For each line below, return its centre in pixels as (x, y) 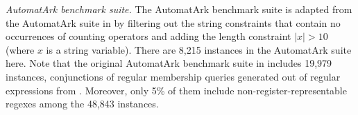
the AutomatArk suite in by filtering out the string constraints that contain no (173, 22)
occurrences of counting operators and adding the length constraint (148, 36)
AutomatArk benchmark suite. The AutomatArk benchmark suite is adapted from (179, 9)
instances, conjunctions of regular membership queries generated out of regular (173, 76)
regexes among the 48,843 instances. (82, 104)
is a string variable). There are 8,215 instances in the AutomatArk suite (199, 49)
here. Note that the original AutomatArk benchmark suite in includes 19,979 (169, 63)
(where (20, 49)
